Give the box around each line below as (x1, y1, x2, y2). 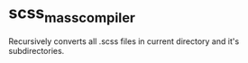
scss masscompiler (8, 3, 136, 26)
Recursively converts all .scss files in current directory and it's (8, 35, 240, 47)
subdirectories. (8, 45, 65, 56)
